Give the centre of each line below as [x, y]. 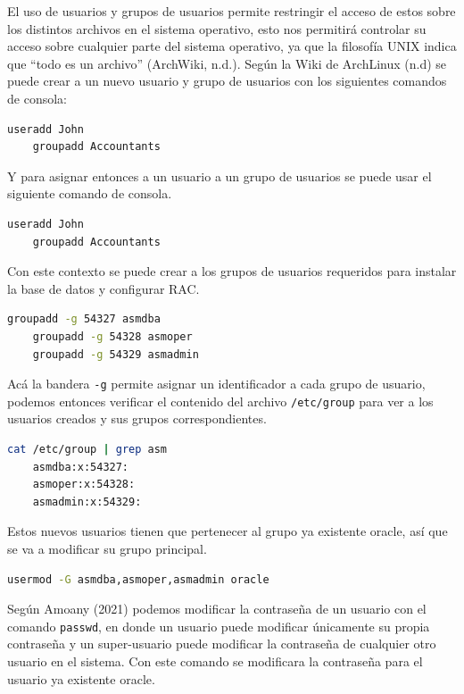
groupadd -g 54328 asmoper [112, 336]
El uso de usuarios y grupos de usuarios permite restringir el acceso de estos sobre [232, 11]
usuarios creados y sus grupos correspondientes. [137, 418]
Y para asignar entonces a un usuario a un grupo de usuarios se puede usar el [220, 176]
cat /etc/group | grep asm [87, 449]
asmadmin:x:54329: [87, 502]
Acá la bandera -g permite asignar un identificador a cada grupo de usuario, [216, 384]
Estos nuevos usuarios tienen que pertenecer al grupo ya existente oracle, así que [228, 531]
